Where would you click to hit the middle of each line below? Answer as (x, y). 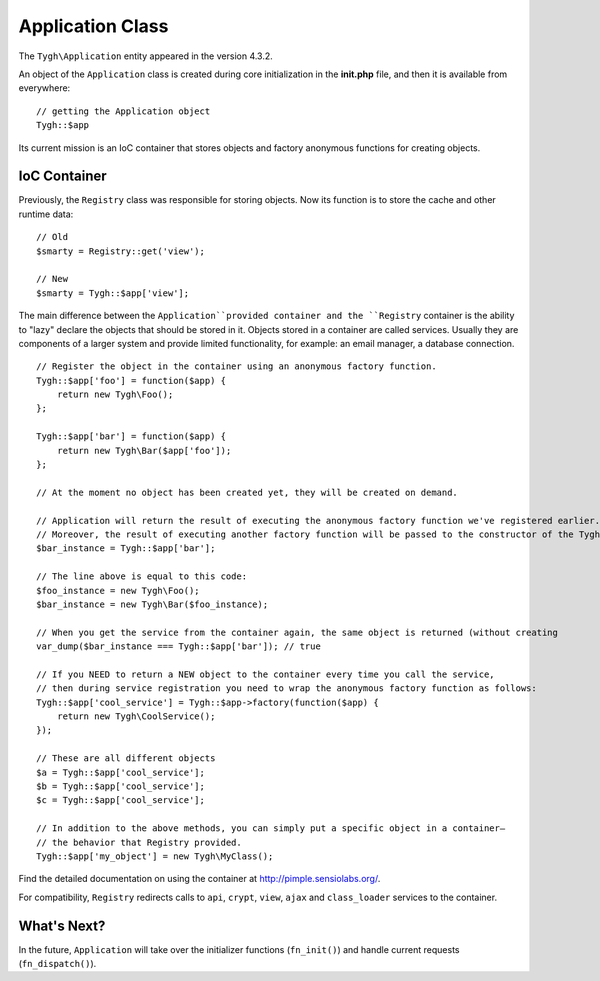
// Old (52, 237)
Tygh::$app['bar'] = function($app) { (131, 436)
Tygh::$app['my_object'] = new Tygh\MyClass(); (155, 856)
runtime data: (46, 214)
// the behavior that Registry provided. (139, 842)
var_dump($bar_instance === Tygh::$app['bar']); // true (179, 646)
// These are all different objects (126, 758)
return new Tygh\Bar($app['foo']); (144, 450)
